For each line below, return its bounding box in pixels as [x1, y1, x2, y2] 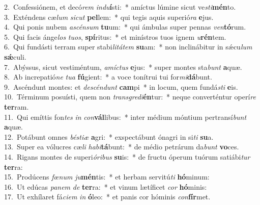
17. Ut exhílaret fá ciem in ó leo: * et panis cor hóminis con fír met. [4, 191, 211, 202]
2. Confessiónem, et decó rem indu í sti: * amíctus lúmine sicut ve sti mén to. [4, 2, 236, 12]
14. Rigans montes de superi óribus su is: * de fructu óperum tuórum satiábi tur [4, 151, 250, 162]
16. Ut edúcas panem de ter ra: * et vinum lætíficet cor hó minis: [4, 181, 207, 192]
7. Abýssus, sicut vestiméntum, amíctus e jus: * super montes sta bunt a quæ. [4, 61, 242, 72]
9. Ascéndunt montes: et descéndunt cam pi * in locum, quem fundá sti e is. [4, 81, 238, 92]
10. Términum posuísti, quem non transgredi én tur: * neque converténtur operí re [4, 91, 256, 102]
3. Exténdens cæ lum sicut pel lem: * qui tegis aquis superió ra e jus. [4, 11, 214, 22]
